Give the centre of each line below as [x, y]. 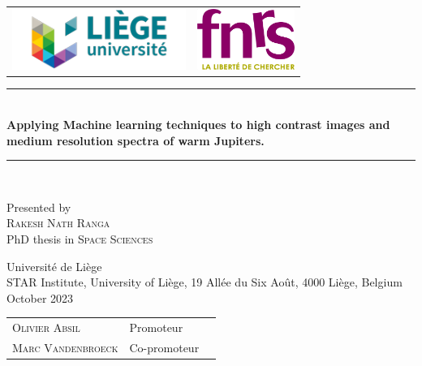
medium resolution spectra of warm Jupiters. [136, 140]
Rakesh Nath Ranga [58, 223]
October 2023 [40, 297]
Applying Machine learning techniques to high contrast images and [198, 125]
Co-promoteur [164, 347]
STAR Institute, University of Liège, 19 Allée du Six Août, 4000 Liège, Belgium [205, 282]
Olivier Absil [46, 327]
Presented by [39, 207]
